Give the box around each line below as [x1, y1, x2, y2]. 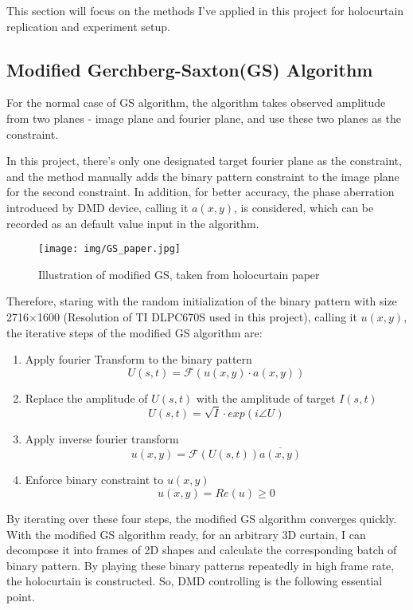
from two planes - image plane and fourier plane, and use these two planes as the [6, 109, 401, 126]
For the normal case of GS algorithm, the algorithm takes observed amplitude [6, 94, 386, 111]
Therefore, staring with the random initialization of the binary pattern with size [6, 293, 397, 309]
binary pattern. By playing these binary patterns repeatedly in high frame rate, [6, 557, 395, 573]
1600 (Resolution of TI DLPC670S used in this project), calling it [37, 308, 357, 325]
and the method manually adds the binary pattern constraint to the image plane [6, 167, 399, 184]
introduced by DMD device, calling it [6, 199, 189, 215]
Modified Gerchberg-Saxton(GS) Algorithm [6, 57, 373, 81]
